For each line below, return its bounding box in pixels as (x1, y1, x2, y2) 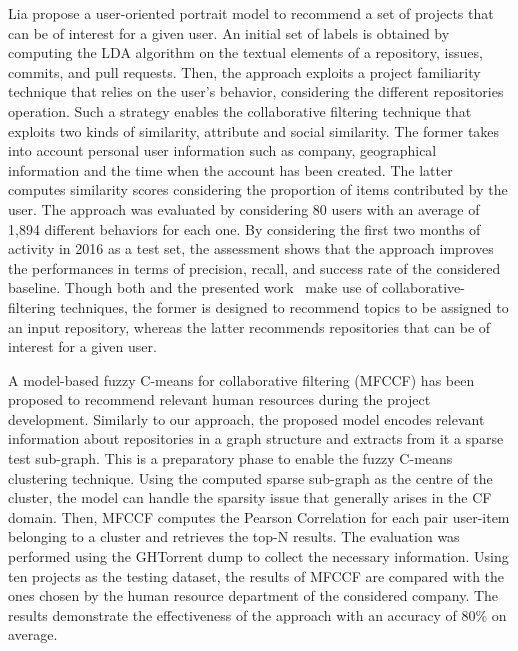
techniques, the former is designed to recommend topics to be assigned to (60, 296, 509, 317)
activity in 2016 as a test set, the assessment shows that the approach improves (8, 238, 494, 259)
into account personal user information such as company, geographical (8, 140, 437, 161)
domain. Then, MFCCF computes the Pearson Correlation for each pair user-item (8, 506, 510, 527)
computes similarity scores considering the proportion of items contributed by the (8, 179, 508, 200)
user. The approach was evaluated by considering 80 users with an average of (8, 198, 480, 219)
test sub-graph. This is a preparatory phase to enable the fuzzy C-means (8, 448, 453, 469)
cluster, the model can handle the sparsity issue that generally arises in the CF (8, 487, 492, 508)
